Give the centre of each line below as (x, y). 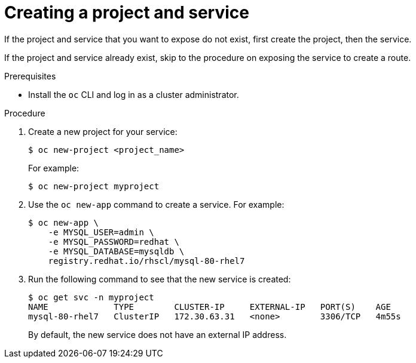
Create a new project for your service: (103, 131)
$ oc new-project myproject (94, 186)
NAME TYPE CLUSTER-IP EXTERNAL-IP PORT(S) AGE (209, 307)
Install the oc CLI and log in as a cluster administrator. (134, 94)
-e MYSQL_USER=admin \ (101, 232)
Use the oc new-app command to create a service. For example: (156, 204)
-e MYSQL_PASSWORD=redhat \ (114, 242)
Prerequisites (30, 76)
